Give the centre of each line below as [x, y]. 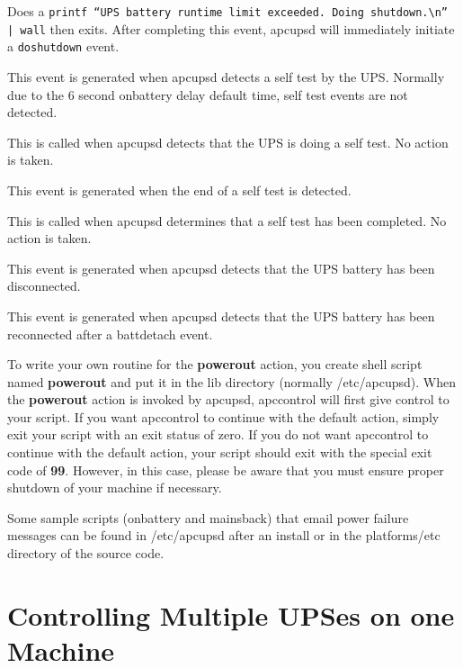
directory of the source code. [86, 553]
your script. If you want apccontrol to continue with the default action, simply [223, 416]
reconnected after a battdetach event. [110, 334]
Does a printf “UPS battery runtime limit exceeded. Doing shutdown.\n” [227, 11]
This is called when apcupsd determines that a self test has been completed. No [227, 220]
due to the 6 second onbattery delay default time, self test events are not [208, 94]
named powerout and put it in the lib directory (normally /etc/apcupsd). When [231, 381]
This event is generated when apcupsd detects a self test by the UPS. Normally [226, 76]
